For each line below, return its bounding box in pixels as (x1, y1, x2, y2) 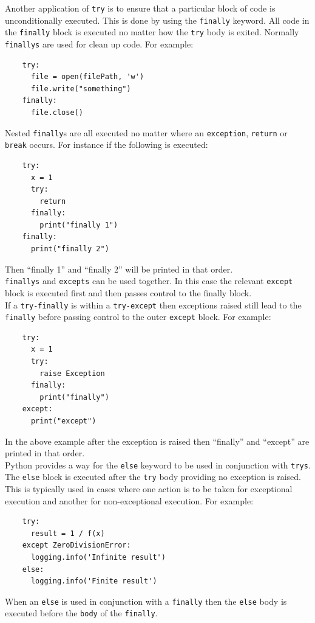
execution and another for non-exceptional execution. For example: (5, 494, 254, 507)
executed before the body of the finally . (5, 607, 158, 619)
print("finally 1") (39, 220, 118, 229)
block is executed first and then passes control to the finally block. (5, 286, 252, 299)
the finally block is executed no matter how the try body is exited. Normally (5, 26, 299, 38)
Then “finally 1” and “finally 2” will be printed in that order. (5, 262, 233, 275)
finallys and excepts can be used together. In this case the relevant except (5, 274, 293, 287)
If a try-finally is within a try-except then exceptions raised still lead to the (5, 298, 302, 311)
